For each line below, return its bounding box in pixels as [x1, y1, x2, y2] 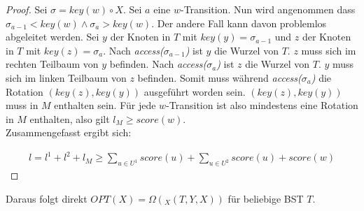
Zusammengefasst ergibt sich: [6, 125, 132, 140]
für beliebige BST [227, 191, 304, 205]
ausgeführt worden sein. [143, 84, 246, 99]
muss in [6, 98, 38, 112]
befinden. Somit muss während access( [137, 70, 302, 85]
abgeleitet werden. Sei [6, 29, 99, 44]
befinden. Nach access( [109, 57, 207, 71]
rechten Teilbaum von [6, 57, 99, 71]
